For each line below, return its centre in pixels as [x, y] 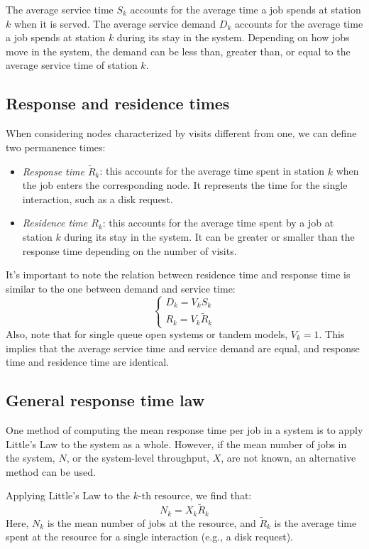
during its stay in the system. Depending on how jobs [233, 37]
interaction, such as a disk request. [98, 199]
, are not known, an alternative [288, 458]
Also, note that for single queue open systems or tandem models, [147, 334]
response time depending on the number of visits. [130, 250]
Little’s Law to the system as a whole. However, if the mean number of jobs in [176, 444]
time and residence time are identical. [87, 362]
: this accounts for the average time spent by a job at [218, 223]
